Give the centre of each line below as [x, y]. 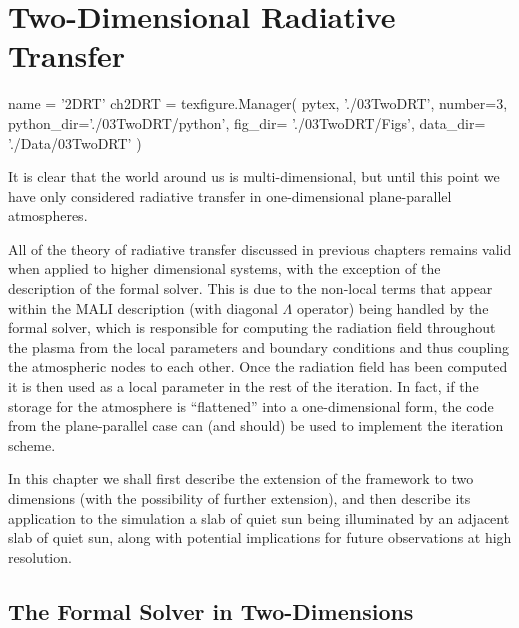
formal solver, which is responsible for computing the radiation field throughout [252, 327]
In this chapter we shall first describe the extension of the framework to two [241, 478]
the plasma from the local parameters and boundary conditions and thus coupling [259, 346]
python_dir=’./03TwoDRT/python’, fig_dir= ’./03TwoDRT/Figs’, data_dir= [247, 122]
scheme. [32, 444]
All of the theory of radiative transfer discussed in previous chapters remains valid [260, 248]
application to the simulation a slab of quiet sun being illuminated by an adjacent [259, 517]
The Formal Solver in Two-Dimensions [211, 610]
